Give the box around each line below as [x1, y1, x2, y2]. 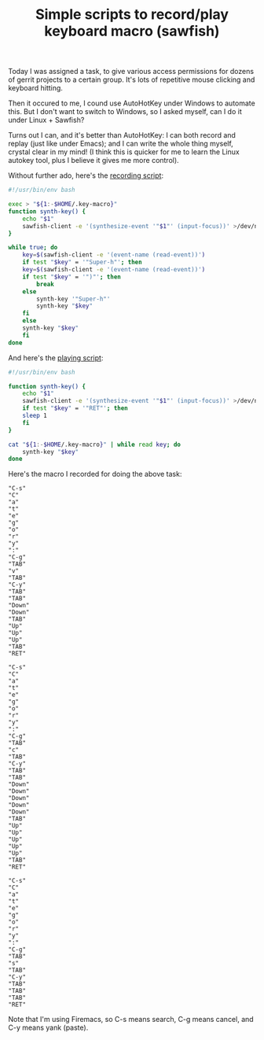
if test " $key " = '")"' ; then [22, 273, 122, 281]
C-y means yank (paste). [8, 1023, 89, 1032]
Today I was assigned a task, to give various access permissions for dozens [8, 67, 254, 76]
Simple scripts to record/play [35, 6, 229, 24]
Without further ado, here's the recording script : [8, 171, 163, 180]
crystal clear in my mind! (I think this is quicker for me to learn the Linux [8, 147, 240, 157]
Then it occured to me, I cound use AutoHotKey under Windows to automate [8, 98, 255, 108]
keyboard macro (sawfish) [44, 22, 220, 40]
